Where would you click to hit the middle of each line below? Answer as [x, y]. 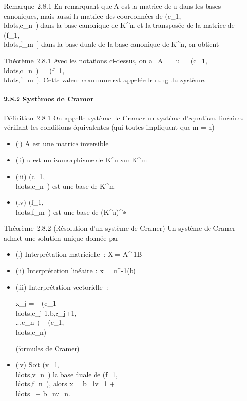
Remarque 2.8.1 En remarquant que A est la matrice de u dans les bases [113, 6]
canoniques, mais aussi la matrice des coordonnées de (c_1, [93, 15]
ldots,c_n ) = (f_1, [34, 70]
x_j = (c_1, [37, 303]
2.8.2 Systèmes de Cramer [49, 99]
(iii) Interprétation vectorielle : [62, 287]
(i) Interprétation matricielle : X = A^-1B [79, 254]
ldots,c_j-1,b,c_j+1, [46, 312]
